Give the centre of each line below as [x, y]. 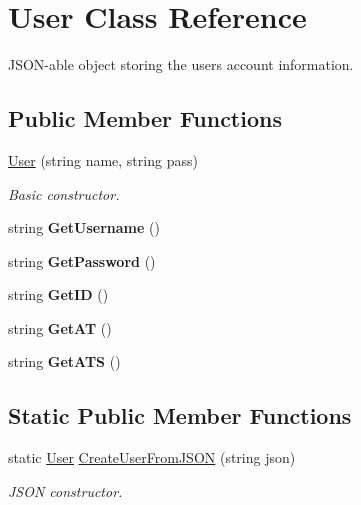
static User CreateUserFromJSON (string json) [152, 457]
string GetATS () [64, 361]
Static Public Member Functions [180, 415]
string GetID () [58, 294]
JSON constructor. [65, 490]
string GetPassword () [82, 260]
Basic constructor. [64, 193]
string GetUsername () [84, 227]
